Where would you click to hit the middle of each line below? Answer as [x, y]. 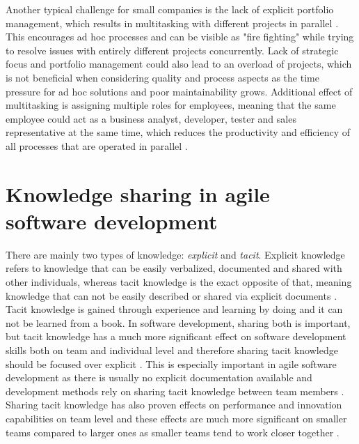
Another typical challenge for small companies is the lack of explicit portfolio [170, 9]
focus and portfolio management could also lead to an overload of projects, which [179, 64]
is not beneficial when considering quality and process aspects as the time [162, 77]
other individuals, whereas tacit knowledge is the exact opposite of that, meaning [179, 282]
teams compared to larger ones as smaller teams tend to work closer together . [173, 432]
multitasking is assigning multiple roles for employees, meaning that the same [171, 105]
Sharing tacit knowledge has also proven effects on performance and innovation [174, 405]
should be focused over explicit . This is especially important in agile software [171, 363]
